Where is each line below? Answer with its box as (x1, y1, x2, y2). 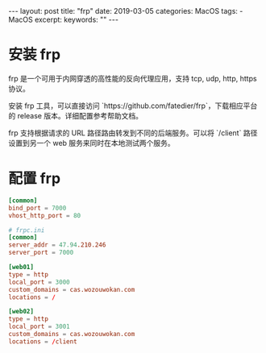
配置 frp (8, 169, 61, 188)
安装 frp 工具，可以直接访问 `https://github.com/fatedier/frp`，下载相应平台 (8, 101, 258, 110)
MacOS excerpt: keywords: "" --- (8, 15, 119, 24)
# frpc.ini (8, 226, 45, 235)
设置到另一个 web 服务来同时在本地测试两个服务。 (8, 138, 175, 147)
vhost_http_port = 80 (8, 211, 81, 219)
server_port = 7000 (8, 248, 74, 257)
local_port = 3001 (8, 322, 70, 331)
